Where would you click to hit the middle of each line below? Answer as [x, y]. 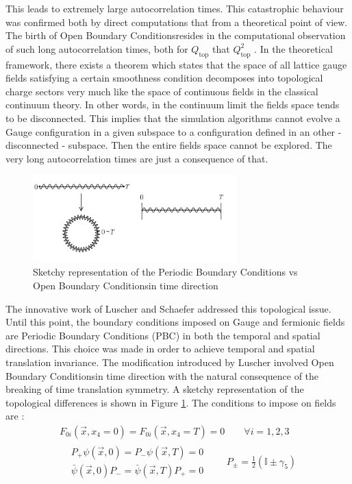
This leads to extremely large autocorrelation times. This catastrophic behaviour [175, 8]
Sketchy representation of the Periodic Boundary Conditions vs [165, 272]
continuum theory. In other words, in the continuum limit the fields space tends [173, 105]
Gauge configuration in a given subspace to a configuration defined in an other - [174, 131]
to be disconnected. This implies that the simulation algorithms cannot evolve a [173, 118]
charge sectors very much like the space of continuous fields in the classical [162, 91]
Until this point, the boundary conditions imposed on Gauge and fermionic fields [175, 322]
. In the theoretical [293, 48]
